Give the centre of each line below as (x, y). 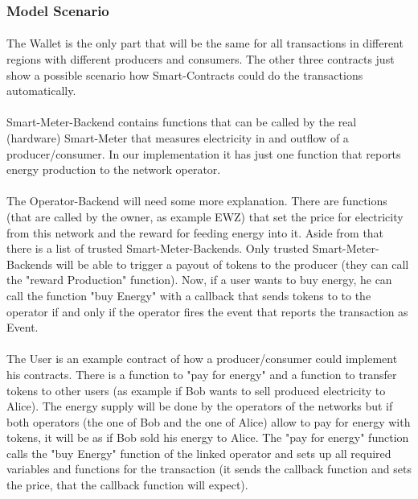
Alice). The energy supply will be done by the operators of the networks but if (200, 406)
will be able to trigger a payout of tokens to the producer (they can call (232, 264)
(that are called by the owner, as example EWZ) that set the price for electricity (205, 216)
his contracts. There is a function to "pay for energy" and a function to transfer (202, 374)
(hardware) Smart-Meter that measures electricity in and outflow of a (178, 138)
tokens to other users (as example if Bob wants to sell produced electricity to (196, 390)
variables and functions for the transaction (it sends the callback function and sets (209, 469)
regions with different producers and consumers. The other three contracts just (201, 59)
